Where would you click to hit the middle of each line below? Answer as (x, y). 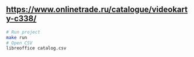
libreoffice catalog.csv (36, 48)
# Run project (23, 32)
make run (17, 37)
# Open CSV (19, 43)
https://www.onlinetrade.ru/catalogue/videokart (97, 10)
